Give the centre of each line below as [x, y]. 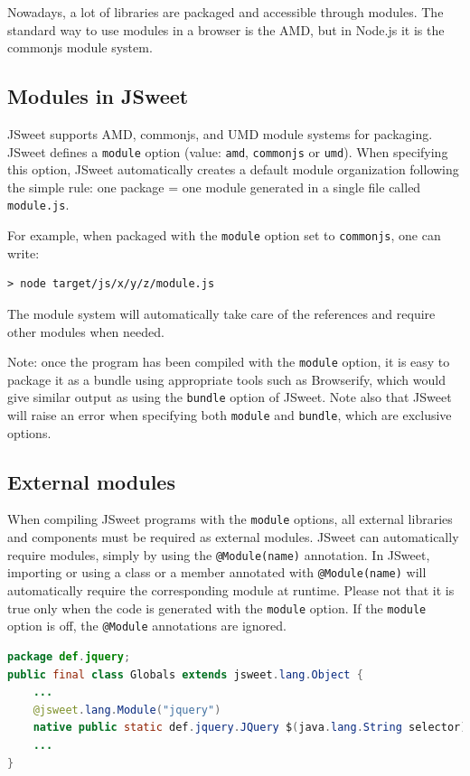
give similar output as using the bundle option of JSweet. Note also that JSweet [230, 397]
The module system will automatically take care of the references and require [221, 313]
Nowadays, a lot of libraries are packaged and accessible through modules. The [226, 12]
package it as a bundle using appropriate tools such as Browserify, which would [226, 379]
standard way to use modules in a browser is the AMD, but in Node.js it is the [226, 29]
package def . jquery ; [69, 656]
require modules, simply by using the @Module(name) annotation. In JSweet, [219, 554]
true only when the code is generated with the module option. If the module [217, 608]
